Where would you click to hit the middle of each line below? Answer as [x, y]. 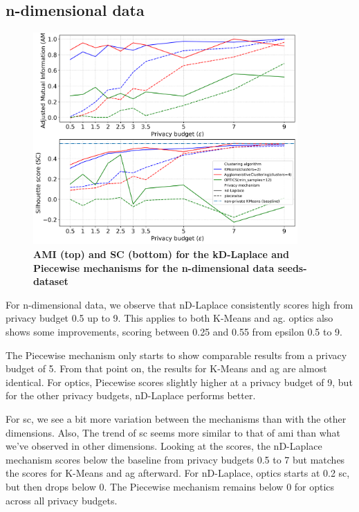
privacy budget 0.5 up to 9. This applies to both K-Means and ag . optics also [169, 318]
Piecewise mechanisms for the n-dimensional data [154, 267]
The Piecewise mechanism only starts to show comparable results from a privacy [176, 355]
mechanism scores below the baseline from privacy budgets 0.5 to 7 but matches [175, 459]
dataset [51, 281]
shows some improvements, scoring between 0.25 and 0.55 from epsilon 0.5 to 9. [174, 331]
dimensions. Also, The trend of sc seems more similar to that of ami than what [173, 432]
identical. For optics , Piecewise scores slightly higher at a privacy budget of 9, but [179, 382]
